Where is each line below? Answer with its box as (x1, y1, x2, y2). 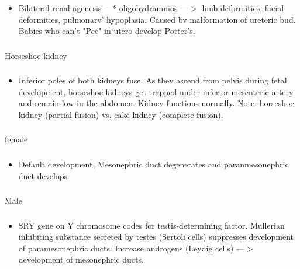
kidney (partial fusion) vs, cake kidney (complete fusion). (18, 108, 223, 120)
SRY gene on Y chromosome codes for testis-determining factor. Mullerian (18, 219, 285, 231)
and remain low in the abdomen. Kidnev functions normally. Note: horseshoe (18, 97, 294, 109)
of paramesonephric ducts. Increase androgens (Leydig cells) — (18, 242, 244, 254)
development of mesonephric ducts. (18, 253, 144, 265)
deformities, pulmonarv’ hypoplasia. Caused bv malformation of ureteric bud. (18, 13, 296, 25)
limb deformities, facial (202, 1, 284, 13)
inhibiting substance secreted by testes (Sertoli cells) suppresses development (18, 230, 294, 243)
